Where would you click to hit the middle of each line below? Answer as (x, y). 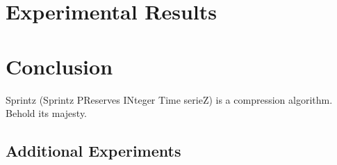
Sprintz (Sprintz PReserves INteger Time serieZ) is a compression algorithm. (169, 99)
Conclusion (59, 66)
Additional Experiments (93, 151)
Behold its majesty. (47, 113)
